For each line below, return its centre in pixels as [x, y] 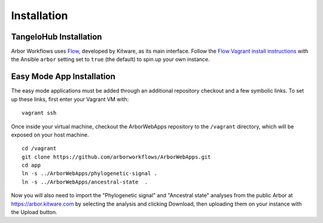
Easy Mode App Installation [63, 77]
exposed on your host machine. [50, 135]
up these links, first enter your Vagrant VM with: [70, 99]
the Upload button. [34, 212]
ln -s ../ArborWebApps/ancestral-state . [85, 182]
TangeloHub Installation [57, 37]
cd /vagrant [39, 149]
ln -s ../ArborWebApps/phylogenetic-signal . [90, 174]
